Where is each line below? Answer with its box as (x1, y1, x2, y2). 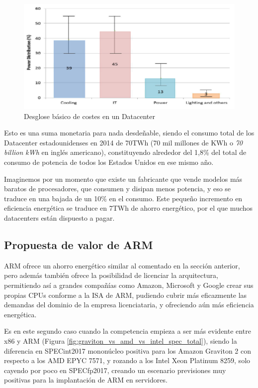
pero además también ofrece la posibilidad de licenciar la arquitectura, (4, 270, 218, 280)
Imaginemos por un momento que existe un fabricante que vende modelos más (4, 173, 243, 184)
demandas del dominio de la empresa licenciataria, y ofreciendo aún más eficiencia (4, 299, 254, 310)
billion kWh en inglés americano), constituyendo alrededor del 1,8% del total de (4, 147, 247, 157)
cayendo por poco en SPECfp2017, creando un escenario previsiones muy (4, 365, 226, 375)
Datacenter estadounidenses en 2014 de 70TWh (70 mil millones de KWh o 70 (4, 137, 243, 147)
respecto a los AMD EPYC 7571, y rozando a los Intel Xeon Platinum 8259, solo (4, 355, 251, 366)
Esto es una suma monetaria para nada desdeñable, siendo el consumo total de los (4, 128, 255, 138)
